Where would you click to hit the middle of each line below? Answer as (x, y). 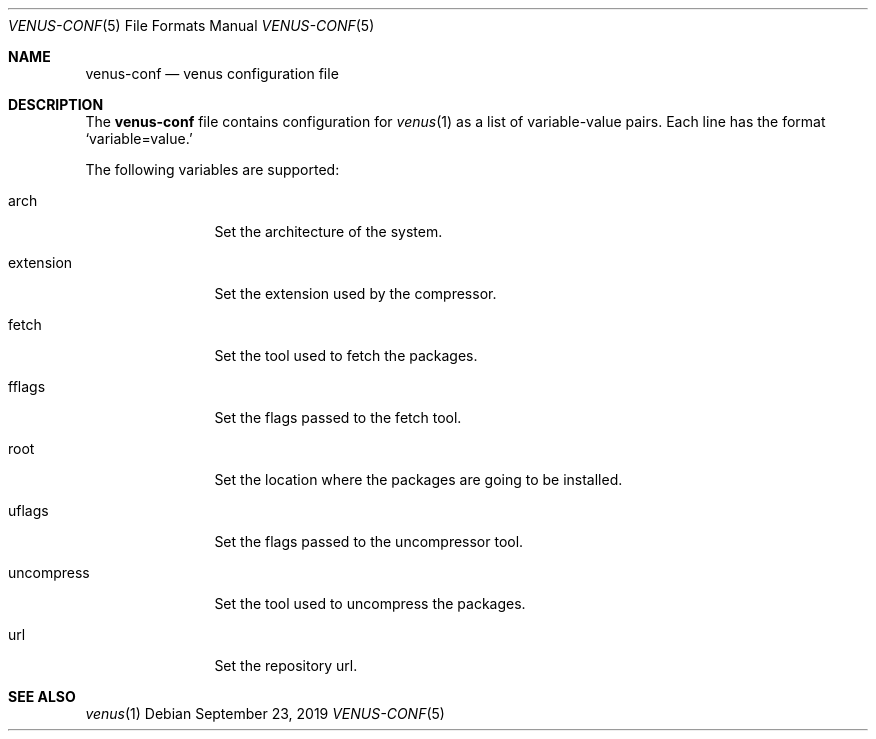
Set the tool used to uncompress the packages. (370, 603)
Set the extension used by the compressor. (355, 293)
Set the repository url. (286, 665)
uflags (28, 510)
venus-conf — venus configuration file (212, 73)
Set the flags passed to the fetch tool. (338, 417)
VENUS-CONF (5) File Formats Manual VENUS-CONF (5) (191, 25)
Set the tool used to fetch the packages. (346, 355)
